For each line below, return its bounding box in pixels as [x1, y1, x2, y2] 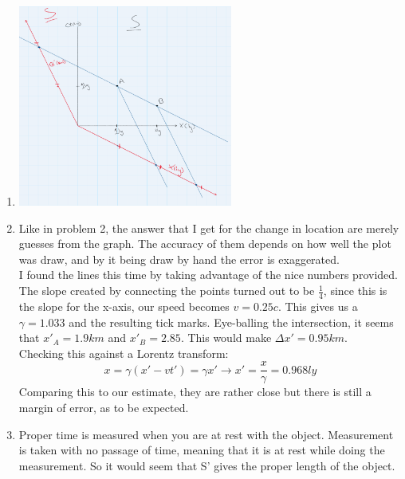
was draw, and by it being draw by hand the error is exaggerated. [18, 250, 340, 267]
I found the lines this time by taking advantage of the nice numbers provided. [18, 266, 398, 283]
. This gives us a [277, 297, 358, 314]
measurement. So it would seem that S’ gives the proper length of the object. [18, 457, 395, 473]
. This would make [180, 329, 272, 346]
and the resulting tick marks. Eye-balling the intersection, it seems [69, 313, 394, 330]
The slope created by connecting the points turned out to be [18, 282, 315, 299]
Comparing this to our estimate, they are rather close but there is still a [18, 383, 372, 400]
